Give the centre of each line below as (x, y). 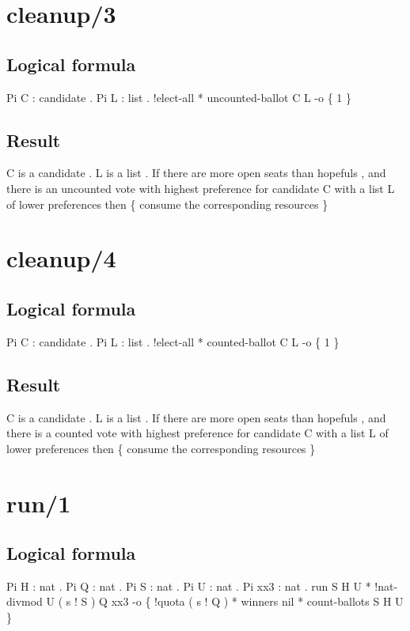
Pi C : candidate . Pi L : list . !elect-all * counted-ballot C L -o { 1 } (173, 341)
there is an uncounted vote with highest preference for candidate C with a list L (201, 188)
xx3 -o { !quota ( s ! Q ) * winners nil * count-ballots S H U (257, 601)
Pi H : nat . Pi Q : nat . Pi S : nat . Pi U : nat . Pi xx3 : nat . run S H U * (189, 586)
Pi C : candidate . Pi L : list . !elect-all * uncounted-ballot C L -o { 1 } (179, 97)
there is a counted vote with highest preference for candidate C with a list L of (197, 433)
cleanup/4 (61, 258)
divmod (25, 601)
